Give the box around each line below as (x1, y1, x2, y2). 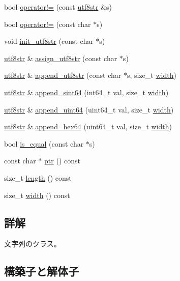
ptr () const (44, 155, 80, 166)
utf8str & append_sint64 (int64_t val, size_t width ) (4, 87, 169, 97)
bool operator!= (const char (4, 18, 91, 29)
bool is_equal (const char (4, 138, 84, 149)
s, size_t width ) (127, 70, 176, 80)
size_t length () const (4, 172, 72, 183)
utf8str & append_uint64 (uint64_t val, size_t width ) (4, 104, 174, 115)
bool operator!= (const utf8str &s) (4, 2, 112, 12)
